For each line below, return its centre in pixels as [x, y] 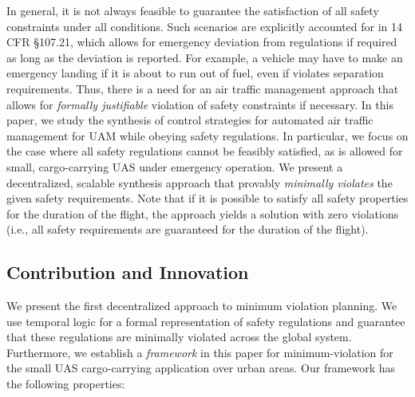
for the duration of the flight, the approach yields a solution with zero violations [203, 213]
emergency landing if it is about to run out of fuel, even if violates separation [195, 73]
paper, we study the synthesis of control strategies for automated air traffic [190, 120]
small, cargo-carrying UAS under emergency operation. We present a [175, 166]
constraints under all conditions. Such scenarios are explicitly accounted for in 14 [205, 26]
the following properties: [66, 384]
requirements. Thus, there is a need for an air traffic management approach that [203, 88]
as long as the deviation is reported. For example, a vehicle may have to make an [205, 57]
